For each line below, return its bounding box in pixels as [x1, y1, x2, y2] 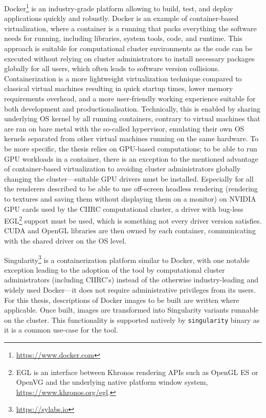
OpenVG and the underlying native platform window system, [16, 377, 208, 387]
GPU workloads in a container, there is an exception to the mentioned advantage [4, 153, 258, 164]
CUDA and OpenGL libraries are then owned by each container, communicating [4, 225, 256, 236]
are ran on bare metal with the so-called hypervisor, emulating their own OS [4, 123, 245, 134]
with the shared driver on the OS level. [4, 235, 126, 246]
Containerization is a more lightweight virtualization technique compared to [4, 73, 242, 83]
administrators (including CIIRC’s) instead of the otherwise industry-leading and [4, 274, 259, 285]
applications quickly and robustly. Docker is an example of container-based [4, 13, 238, 24]
